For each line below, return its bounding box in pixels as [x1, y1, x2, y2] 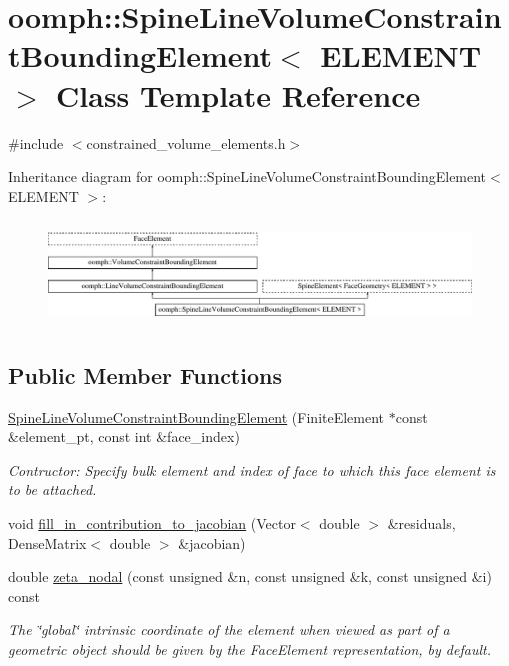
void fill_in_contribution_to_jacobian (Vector [8, 513, 296, 534]
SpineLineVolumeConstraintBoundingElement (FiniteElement [8, 406, 385, 427]
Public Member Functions [8, 359, 282, 390]
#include [8, 132, 64, 153]
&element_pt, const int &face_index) [8, 426, 240, 447]
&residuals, [387, 513, 456, 534]
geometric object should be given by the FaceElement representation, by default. [8, 639, 491, 660]
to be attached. [8, 479, 97, 500]
